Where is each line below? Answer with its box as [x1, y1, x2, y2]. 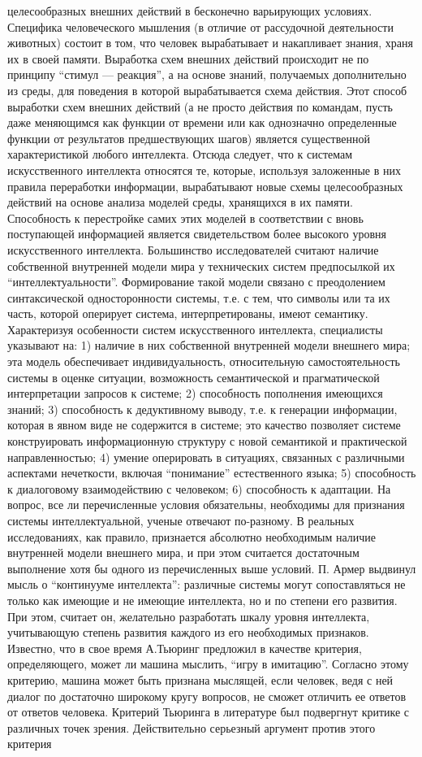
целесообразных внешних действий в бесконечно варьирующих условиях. [7, 2, 372, 19]
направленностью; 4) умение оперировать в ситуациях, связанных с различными [7, 448, 405, 465]
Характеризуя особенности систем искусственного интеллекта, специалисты [7, 320, 383, 337]
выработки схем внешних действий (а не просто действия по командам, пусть [7, 98, 393, 115]
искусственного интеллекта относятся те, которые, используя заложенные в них [7, 161, 401, 178]
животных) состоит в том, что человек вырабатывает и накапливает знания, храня [7, 34, 413, 51]
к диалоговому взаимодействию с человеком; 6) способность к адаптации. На [7, 480, 391, 497]
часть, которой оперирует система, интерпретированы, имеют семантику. [7, 305, 368, 322]
